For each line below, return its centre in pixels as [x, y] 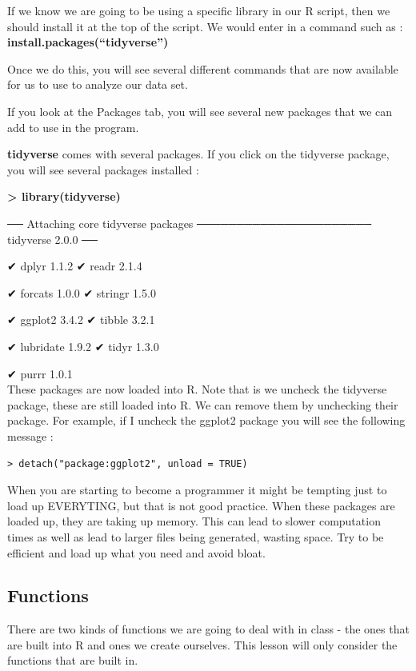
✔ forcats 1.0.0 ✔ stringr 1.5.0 [82, 292]
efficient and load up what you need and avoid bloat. [136, 552]
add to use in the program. [73, 127]
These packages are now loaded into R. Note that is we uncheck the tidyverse [197, 389]
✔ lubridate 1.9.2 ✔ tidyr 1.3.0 [83, 346]
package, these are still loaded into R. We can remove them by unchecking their [203, 404]
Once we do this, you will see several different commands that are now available [203, 68]
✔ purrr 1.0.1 [40, 373]
